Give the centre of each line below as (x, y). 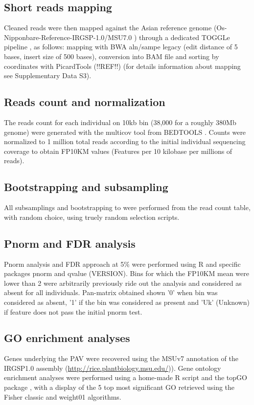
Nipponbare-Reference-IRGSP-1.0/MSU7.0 (68, 37)
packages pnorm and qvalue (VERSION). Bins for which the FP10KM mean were (127, 273)
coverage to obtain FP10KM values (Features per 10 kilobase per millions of (118, 151)
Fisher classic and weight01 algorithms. (63, 396)
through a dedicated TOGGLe (185, 37)
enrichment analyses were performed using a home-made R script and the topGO (126, 377)
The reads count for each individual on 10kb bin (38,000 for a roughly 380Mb (120, 122)
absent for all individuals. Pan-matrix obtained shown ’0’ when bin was (111, 292)
